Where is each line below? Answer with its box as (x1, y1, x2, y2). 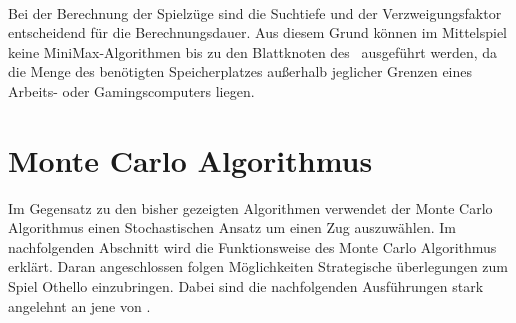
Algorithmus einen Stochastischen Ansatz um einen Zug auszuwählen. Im (8, 217, 457, 238)
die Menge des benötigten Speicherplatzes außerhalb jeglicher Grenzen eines (8, 61, 473, 82)
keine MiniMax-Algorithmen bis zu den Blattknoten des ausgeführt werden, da (8, 41, 498, 62)
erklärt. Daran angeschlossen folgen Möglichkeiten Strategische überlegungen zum (8, 256, 509, 277)
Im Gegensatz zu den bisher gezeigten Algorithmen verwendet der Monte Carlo (8, 197, 493, 218)
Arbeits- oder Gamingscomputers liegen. (8, 80, 255, 101)
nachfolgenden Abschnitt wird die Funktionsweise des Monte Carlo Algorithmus (8, 236, 497, 257)
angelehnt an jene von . (8, 295, 151, 316)
